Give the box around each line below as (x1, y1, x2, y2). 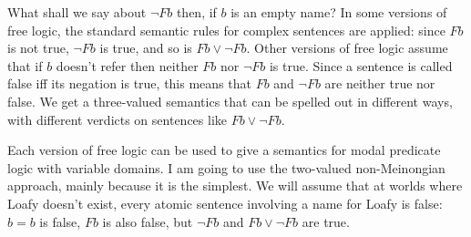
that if (7, 56, 43, 75)
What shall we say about (7, 3, 147, 21)
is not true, (7, 38, 69, 57)
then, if (176, 3, 217, 21)
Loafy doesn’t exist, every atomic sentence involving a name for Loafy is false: (7, 193, 443, 212)
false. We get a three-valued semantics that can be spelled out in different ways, (7, 91, 453, 110)
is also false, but (102, 211, 193, 231)
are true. (302, 211, 350, 231)
